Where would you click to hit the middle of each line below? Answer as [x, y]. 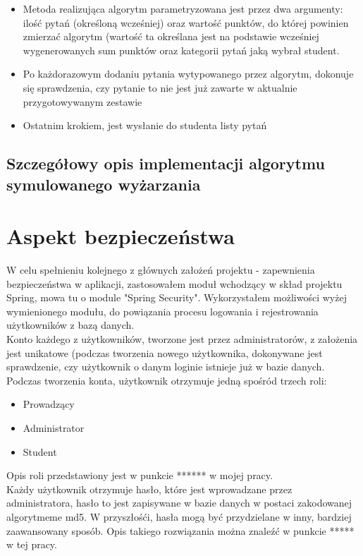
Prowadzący [49, 404]
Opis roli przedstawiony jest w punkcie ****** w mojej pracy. [140, 475]
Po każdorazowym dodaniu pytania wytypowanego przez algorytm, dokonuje [188, 74]
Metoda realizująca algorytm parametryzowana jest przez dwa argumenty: [183, 8]
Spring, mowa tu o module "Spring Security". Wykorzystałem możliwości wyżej [177, 297]
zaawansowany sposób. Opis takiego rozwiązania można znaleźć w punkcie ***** [180, 530]
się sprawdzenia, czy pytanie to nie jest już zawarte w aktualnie [160, 87]
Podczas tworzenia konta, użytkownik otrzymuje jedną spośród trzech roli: [167, 380]
